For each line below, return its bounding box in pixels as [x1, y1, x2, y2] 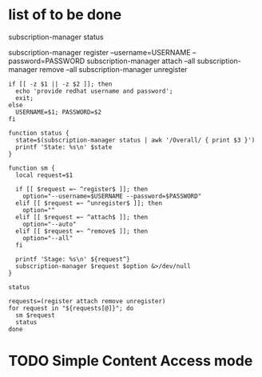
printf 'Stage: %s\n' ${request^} [15, 255, 130, 263]
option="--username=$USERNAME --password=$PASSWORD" [22, 192, 202, 200]
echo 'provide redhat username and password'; [15, 86, 173, 95]
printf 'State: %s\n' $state [15, 142, 113, 151]
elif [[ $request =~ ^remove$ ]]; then [15, 227, 149, 235]
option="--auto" [22, 220, 77, 228]
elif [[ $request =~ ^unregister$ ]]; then [15, 199, 162, 207]
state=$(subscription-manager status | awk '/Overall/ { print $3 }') [15, 136, 256, 144]
